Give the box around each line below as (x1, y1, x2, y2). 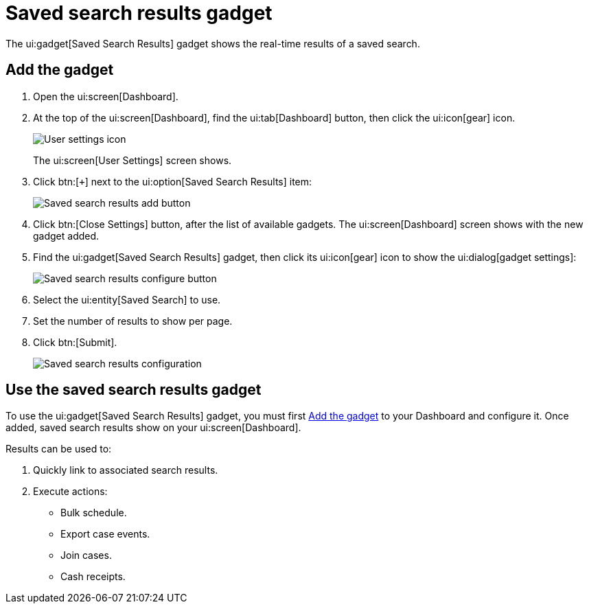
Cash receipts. (60, 571, 126, 583)
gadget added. (33, 229, 100, 242)
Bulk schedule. (60, 507, 127, 519)
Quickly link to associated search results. (33, 464, 218, 476)
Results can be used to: (5, 443, 112, 455)
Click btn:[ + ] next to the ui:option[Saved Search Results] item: (33, 175, 312, 187)
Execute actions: (33, 485, 108, 498)
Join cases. (60, 549, 112, 562)
